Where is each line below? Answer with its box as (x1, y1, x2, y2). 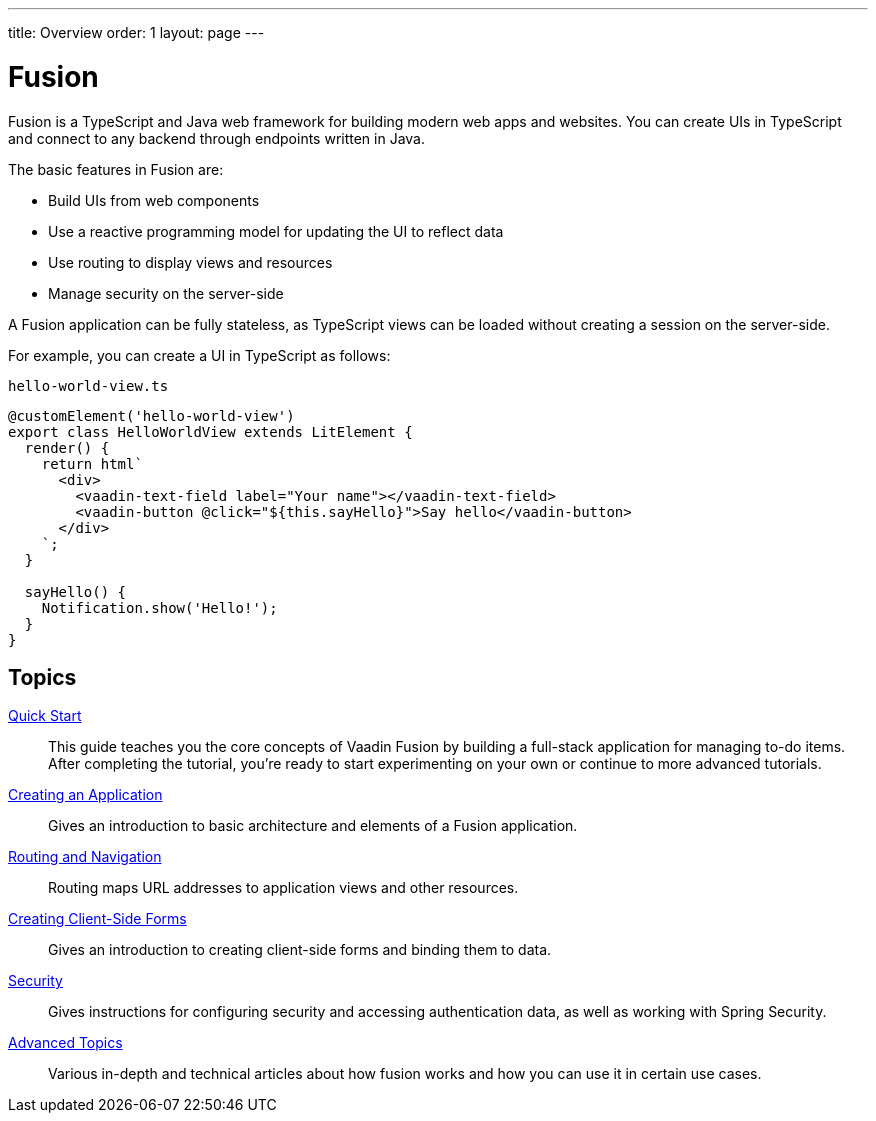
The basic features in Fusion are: (8, 160, 224, 178)
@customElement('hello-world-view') (8, 407, 295, 424)
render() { (24, 439, 110, 456)
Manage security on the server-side (48, 284, 284, 302)
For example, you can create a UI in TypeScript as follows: (8, 346, 391, 364)
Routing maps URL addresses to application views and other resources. (48, 879, 519, 897)
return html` (41, 455, 143, 472)
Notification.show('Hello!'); (41, 599, 278, 616)
